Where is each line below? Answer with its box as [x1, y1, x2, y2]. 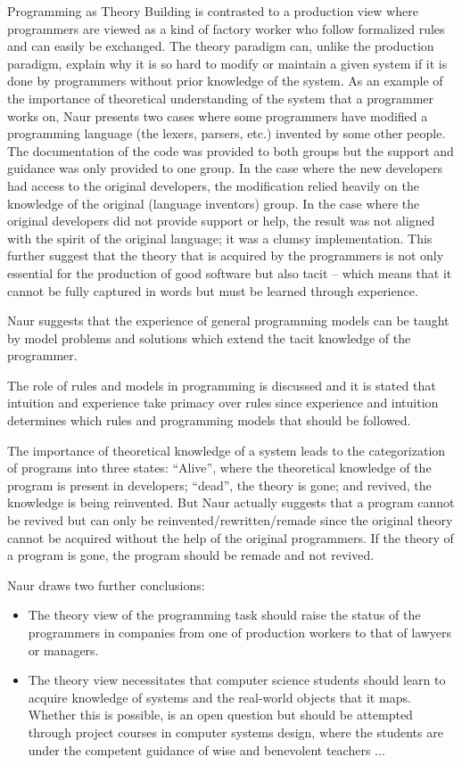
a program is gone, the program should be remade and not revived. [7, 546, 375, 564]
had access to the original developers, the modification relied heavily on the [7, 176, 419, 194]
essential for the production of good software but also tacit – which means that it [7, 263, 452, 282]
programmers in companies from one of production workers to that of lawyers [28, 623, 452, 641]
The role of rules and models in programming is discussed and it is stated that [7, 375, 436, 394]
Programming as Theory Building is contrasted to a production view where [7, 2, 418, 20]
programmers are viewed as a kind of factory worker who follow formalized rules [7, 19, 445, 37]
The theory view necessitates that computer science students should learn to [28, 670, 446, 689]
